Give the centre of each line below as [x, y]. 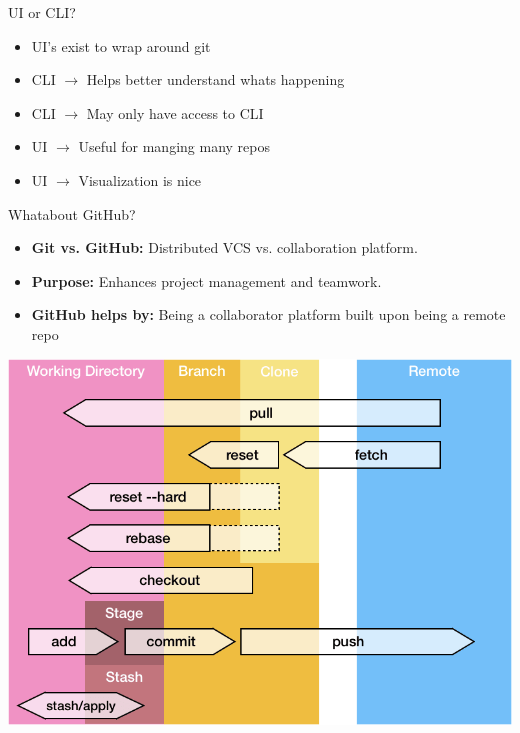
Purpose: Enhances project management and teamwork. [206, 280]
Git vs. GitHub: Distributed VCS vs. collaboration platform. [224, 247]
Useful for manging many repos [174, 146]
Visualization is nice [140, 179]
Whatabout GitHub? [72, 213]
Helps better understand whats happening [215, 79]
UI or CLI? [42, 12]
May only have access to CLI [175, 112]
